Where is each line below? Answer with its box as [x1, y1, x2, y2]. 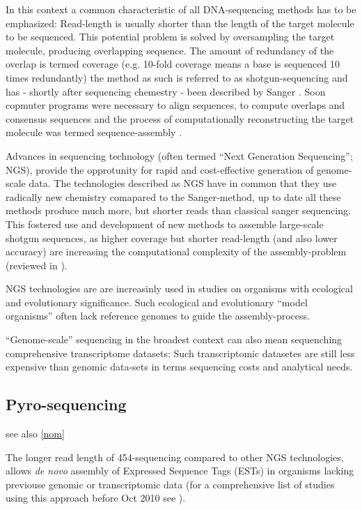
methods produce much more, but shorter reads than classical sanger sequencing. [6, 203, 351, 218]
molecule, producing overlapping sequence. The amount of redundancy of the [6, 43, 334, 57]
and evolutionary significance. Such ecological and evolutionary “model [6, 294, 308, 309]
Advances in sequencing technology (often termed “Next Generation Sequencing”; [6, 148, 353, 163]
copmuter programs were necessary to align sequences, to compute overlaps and [6, 98, 345, 112]
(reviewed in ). [6, 257, 68, 272]
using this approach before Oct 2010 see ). [6, 490, 186, 505]
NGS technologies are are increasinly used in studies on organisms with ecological [6, 281, 353, 296]
